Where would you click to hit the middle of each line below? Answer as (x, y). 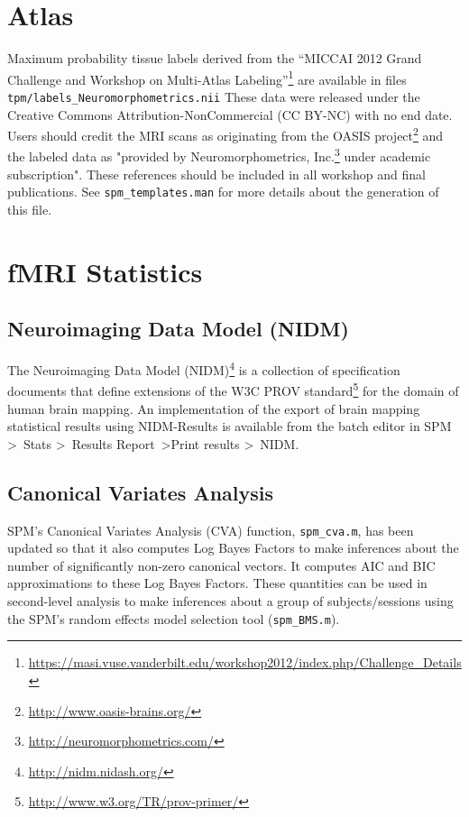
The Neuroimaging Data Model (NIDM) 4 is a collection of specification (204, 368)
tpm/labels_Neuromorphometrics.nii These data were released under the (214, 96)
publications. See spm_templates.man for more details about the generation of (223, 192)
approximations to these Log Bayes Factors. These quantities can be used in (217, 583)
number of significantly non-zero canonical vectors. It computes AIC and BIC (221, 565)
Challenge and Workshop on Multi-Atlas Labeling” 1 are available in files (207, 78)
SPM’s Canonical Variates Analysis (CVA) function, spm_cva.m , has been (211, 530)
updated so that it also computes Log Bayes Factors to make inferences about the (233, 548)
